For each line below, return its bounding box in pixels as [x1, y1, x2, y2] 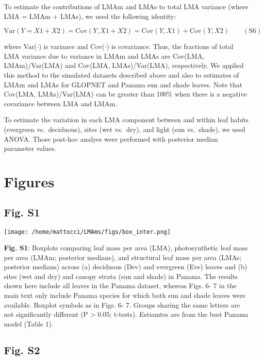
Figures [4, 171, 54, 191]
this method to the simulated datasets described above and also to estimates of [4, 69, 239, 80]
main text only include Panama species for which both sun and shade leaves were [4, 290, 246, 300]
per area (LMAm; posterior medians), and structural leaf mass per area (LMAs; [4, 252, 242, 262]
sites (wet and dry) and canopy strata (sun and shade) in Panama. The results [4, 271, 238, 281]
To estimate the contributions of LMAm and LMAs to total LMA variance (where [4, 1, 248, 11]
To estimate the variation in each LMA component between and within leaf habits [4, 115, 248, 125]
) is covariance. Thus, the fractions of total [106, 41, 233, 51]
